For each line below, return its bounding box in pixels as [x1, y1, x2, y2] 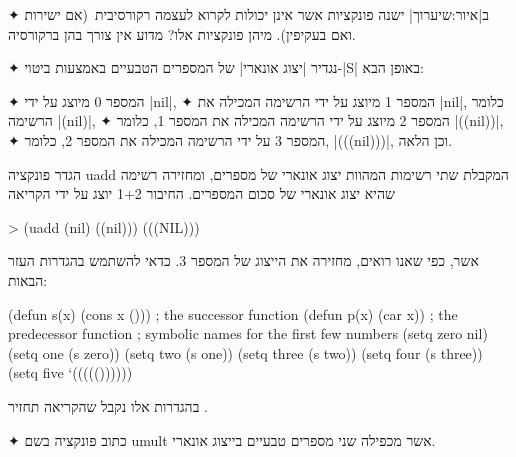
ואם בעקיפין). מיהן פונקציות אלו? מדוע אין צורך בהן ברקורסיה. [8, 23, 356, 44]
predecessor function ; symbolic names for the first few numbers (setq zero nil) [8, 323, 488, 344]
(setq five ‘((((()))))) [8, 362, 133, 383]
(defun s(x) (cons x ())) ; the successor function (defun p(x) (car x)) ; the [8, 303, 458, 324]
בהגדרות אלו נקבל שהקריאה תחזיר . [8, 395, 208, 416]
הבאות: [8, 269, 48, 290]
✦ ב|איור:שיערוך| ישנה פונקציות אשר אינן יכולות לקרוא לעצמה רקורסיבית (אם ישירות [8, 4, 489, 24]
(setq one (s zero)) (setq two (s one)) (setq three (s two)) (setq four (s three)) [8, 342, 483, 363]
